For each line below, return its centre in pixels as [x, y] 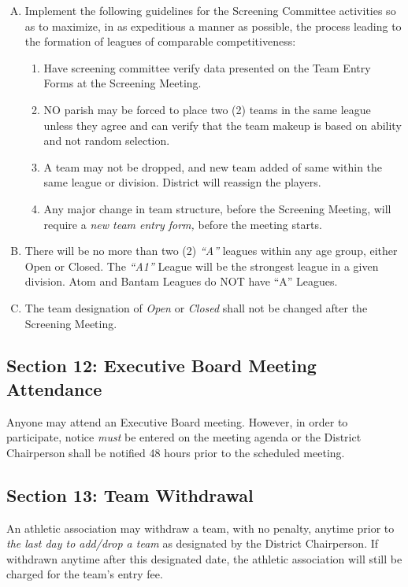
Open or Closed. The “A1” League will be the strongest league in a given [202, 266]
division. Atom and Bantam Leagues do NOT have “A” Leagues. [181, 281]
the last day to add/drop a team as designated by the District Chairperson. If [193, 543]
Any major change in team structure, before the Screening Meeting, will [217, 208]
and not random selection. [107, 140]
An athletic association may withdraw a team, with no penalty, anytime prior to [200, 528]
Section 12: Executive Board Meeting [161, 365]
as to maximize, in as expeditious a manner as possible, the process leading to [213, 26]
